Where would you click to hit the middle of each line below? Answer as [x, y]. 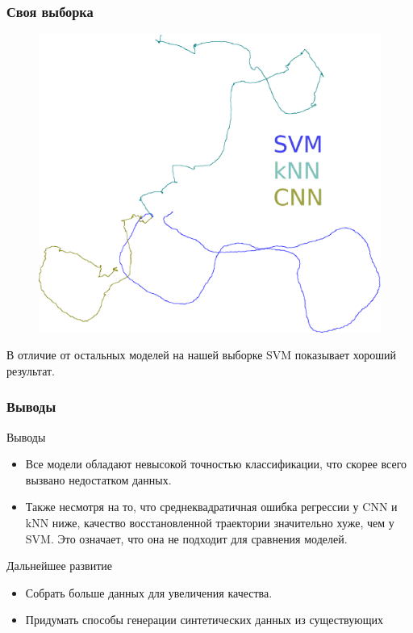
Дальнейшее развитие [59, 566]
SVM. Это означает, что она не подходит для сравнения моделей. [186, 538]
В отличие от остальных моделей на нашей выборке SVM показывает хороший [201, 355]
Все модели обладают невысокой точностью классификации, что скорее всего [216, 464]
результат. [31, 370]
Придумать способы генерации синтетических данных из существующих [204, 620]
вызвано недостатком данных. [98, 479]
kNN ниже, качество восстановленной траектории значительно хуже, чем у [210, 522]
